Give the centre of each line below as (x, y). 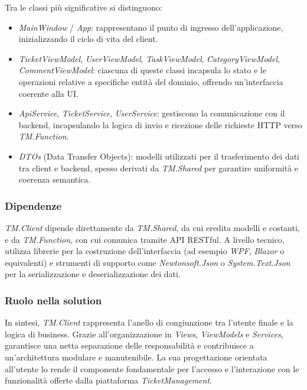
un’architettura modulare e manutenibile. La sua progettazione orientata (136, 357)
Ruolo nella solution (53, 300)
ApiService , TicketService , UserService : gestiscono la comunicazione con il (152, 113)
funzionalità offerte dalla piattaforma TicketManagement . (108, 380)
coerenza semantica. (55, 179)
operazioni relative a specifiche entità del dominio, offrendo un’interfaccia (151, 81)
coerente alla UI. (48, 93)
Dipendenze (33, 205)
